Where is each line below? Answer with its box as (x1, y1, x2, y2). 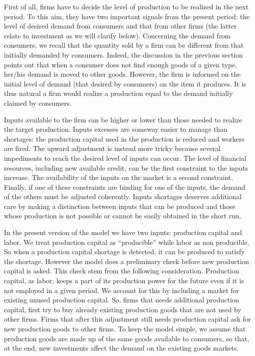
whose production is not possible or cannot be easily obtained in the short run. (4, 210, 241, 221)
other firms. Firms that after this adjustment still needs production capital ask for (4, 314, 251, 324)
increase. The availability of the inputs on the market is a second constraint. (4, 172, 233, 182)
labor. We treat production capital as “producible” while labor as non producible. (4, 237, 250, 247)
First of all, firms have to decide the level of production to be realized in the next (4, 1, 249, 11)
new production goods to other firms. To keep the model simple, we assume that (4, 324, 246, 333)
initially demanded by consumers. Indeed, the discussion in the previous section (4, 49, 243, 59)
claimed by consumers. (4, 97, 72, 108)
